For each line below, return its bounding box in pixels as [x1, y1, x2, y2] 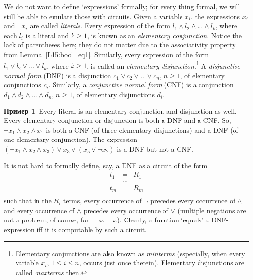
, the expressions [190, 11, 240, 21]
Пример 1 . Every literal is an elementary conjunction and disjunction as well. [4, 105, 237, 116]
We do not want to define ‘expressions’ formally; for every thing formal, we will [4, 1, 240, 11]
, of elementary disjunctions [72, 89, 155, 99]
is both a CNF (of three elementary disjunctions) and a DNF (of [46, 124, 238, 135]
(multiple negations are [177, 205, 246, 215]
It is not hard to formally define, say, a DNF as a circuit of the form [4, 160, 208, 170]
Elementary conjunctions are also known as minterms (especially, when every [15, 248, 245, 258]
